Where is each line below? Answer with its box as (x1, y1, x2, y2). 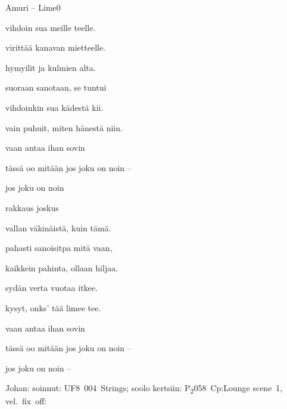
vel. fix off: (5, 395, 47, 407)
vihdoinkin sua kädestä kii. (5, 101, 104, 113)
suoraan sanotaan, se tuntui (5, 81, 107, 94)
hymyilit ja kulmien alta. (5, 61, 96, 73)
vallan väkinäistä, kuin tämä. (5, 221, 111, 234)
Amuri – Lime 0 (5, 1, 61, 13)
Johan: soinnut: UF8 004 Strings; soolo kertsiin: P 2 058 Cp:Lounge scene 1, (5, 382, 283, 396)
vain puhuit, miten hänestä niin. (5, 121, 123, 134)
